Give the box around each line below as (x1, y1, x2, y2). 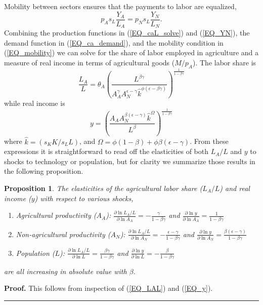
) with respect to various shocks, (34, 193, 134, 203)
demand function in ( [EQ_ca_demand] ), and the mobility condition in (4, 37, 224, 48)
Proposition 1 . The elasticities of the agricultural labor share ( (4, 182, 203, 193)
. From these (190, 136, 229, 146)
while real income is (4, 98, 65, 108)
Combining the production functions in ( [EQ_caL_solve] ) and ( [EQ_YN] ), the (4, 27, 250, 38)
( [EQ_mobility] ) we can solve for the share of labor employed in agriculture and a (4, 47, 259, 58)
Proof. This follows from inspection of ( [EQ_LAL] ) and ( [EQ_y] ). (4, 283, 213, 293)
